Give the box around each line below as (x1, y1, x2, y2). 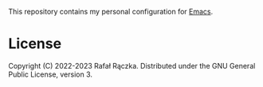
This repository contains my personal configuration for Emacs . (8, 7, 214, 16)
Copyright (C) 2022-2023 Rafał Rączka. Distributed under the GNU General (8, 61, 256, 70)
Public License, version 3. (8, 69, 93, 79)
